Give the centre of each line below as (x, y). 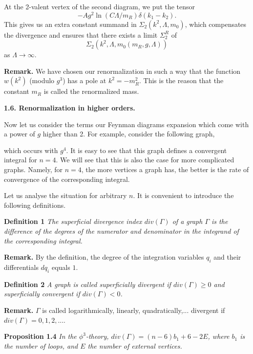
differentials (21, 267)
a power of (20, 134)
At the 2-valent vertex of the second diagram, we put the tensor (100, 6)
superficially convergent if (42, 294)
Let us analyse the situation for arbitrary (65, 195)
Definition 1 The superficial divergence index (73, 221)
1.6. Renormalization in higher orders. (70, 108)
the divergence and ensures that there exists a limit (81, 34)
